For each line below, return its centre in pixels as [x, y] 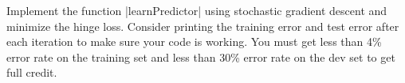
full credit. [32, 72]
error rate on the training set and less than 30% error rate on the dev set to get [201, 57]
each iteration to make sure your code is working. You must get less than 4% [194, 41]
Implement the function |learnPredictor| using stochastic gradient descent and [197, 10]
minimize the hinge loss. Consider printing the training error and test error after [203, 26]
